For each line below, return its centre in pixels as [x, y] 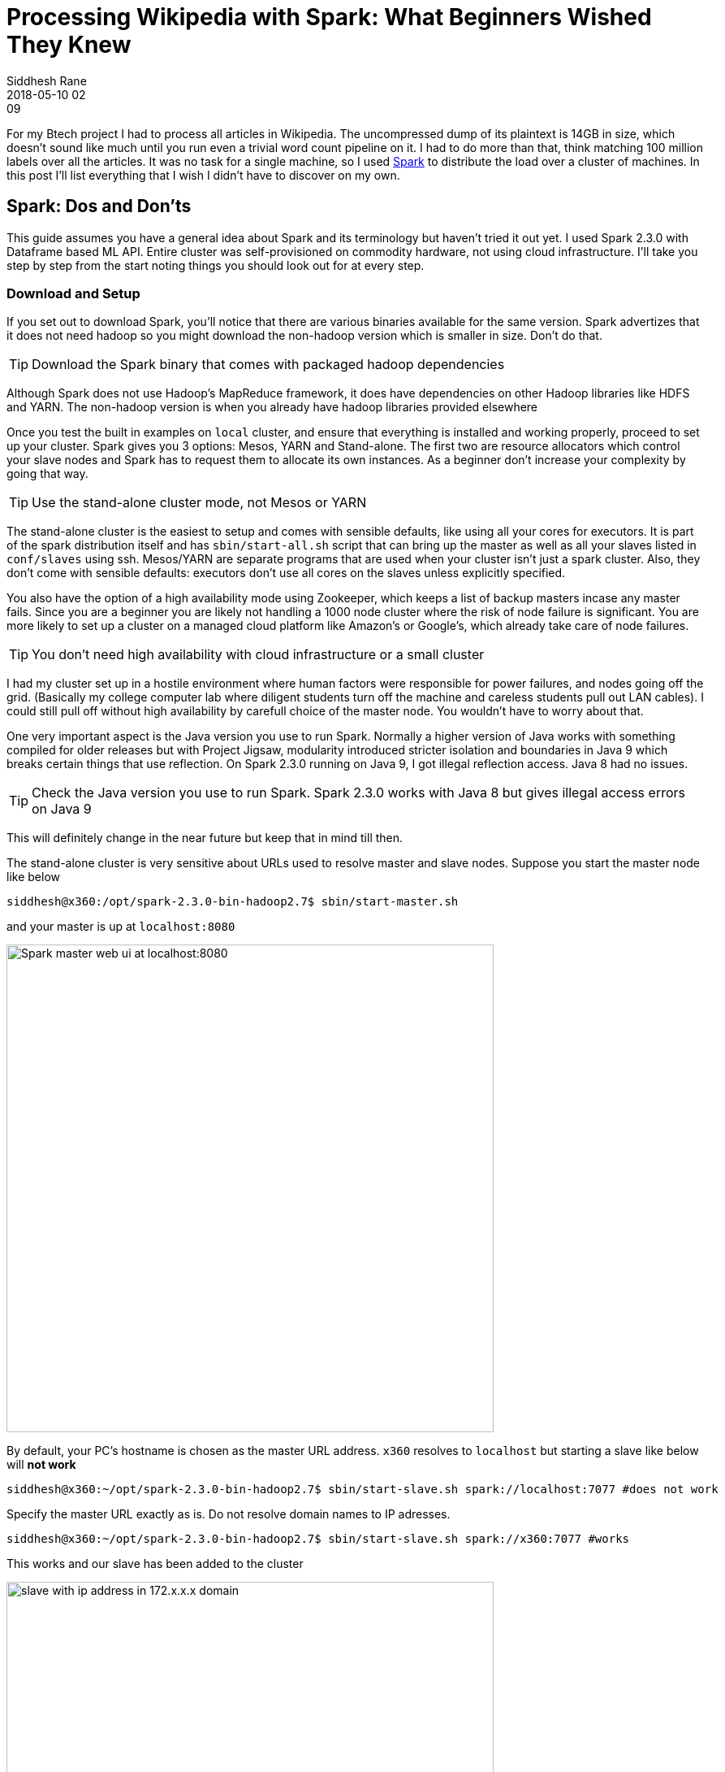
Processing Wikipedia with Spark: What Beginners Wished [329, 17]
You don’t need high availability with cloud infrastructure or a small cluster [258, 655]
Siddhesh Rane [47, 80]
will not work [41, 1465]
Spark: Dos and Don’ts [99, 206]
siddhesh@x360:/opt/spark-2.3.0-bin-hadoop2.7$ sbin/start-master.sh [233, 902]
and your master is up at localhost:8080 [121, 927]
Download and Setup [73, 293]
